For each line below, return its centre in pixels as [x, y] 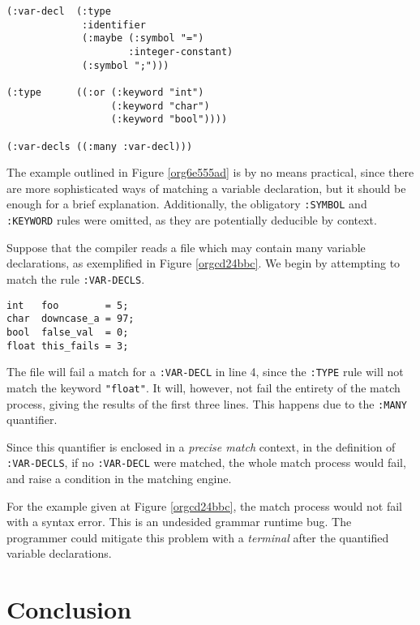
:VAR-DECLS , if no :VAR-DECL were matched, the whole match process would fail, [206, 462]
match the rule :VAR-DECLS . [76, 278]
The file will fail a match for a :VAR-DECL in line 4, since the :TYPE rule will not [205, 372]
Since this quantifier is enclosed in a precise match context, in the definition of [201, 446]
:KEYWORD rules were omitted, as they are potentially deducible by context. [192, 220]
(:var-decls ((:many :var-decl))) [100, 146]
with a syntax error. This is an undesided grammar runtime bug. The [179, 522]
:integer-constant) [181, 51]
